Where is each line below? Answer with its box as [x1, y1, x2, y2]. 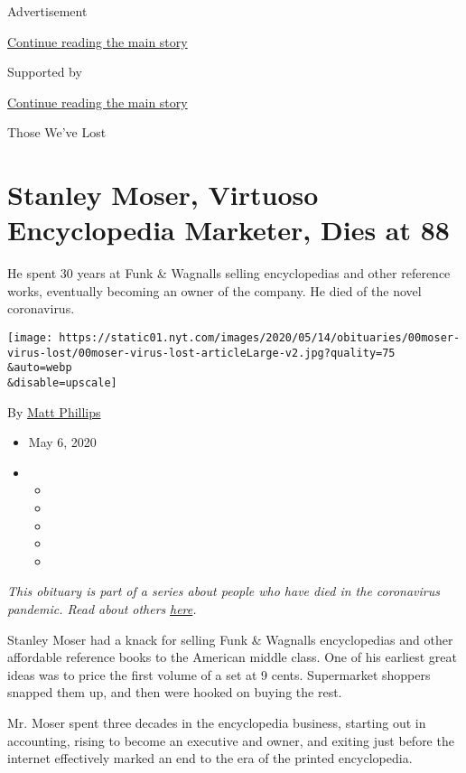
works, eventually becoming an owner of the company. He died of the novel [7, 281, 422, 300]
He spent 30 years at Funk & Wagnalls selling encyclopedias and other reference [7, 264, 451, 283]
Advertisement [7, 2, 88, 20]
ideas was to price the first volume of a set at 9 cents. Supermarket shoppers [7, 665, 431, 684]
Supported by [7, 62, 82, 81]
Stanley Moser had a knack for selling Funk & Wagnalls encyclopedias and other [7, 629, 453, 648]
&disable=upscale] [7, 377, 117, 390]
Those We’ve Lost [7, 123, 107, 142]
